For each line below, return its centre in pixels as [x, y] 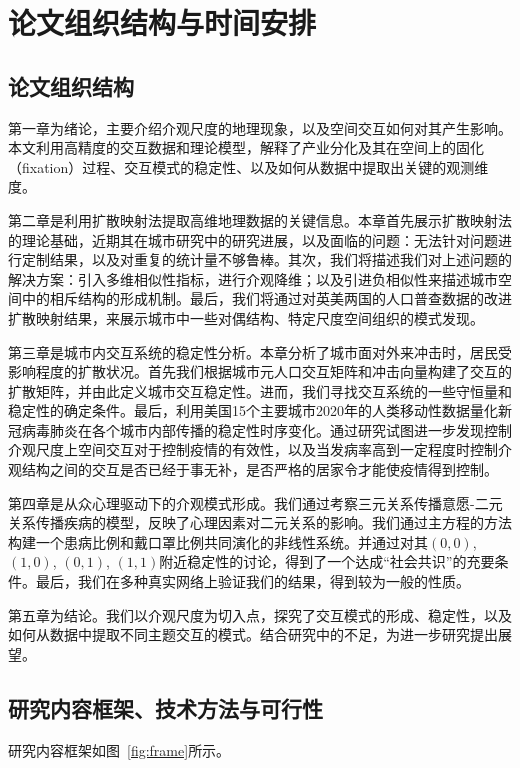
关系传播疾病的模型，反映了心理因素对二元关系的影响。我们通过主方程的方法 [260, 522]
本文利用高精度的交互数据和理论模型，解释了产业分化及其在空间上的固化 [246, 147]
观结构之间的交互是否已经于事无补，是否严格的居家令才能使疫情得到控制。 [253, 469]
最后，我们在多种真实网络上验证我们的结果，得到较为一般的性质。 [252, 581]
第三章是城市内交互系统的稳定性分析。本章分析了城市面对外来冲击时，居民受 [260, 351]
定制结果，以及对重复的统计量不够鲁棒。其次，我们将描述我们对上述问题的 [266, 259]
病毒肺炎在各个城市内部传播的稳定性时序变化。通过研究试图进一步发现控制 [266, 429]
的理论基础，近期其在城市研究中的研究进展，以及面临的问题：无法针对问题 [253, 239]
